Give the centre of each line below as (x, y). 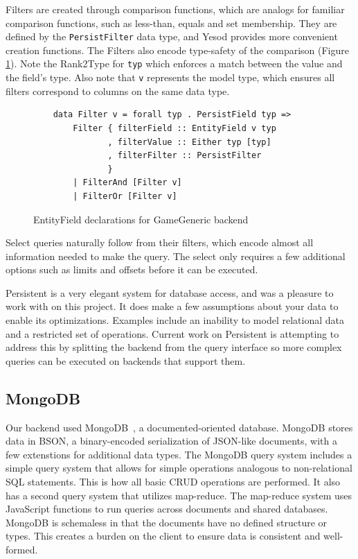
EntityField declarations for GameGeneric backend (141, 219)
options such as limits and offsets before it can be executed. (132, 269)
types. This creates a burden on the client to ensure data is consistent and (163, 536)
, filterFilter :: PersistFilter (185, 156)
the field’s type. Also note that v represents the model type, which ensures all (170, 77)
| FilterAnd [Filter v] (127, 183)
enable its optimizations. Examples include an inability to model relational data (175, 320)
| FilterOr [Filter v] (125, 196)
